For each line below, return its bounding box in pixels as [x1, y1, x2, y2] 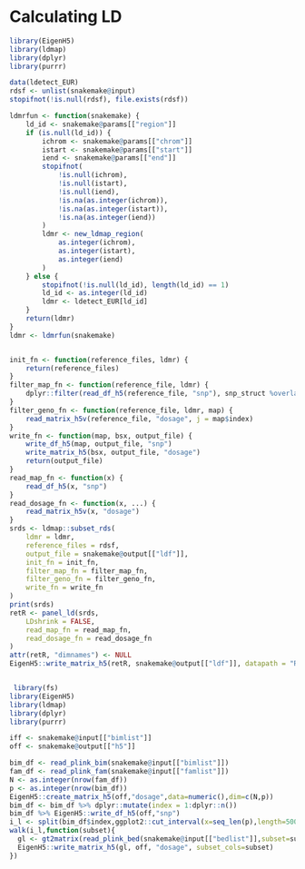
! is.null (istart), [57, 179, 128, 188]
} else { [25, 272, 59, 281]
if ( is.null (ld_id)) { [25, 128, 112, 137]
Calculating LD [9, 6, 123, 27]
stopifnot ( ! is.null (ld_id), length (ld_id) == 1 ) [42, 280, 230, 290]
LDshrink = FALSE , [25, 617, 95, 626]
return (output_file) [25, 457, 103, 466]
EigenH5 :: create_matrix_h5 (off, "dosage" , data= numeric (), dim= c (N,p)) [9, 792, 274, 801]
